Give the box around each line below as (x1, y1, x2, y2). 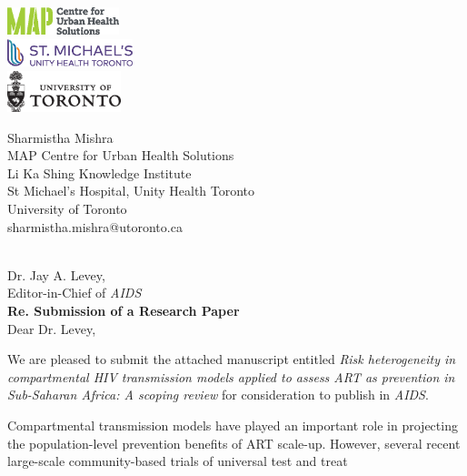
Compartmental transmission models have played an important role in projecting (7, 415, 458, 434)
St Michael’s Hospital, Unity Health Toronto (7, 181, 255, 200)
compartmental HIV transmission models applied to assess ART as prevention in (7, 367, 455, 386)
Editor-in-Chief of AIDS (7, 283, 142, 302)
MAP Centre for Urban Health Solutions (7, 146, 234, 165)
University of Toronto (7, 198, 127, 218)
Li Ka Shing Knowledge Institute (7, 163, 192, 182)
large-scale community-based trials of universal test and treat (7, 451, 348, 471)
